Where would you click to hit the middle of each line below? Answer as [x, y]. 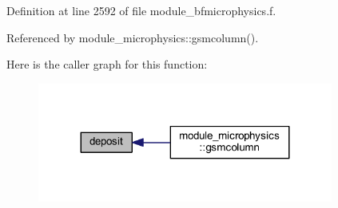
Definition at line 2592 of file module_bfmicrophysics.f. [141, 10]
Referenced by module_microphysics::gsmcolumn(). [133, 37]
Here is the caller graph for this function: [107, 64]
